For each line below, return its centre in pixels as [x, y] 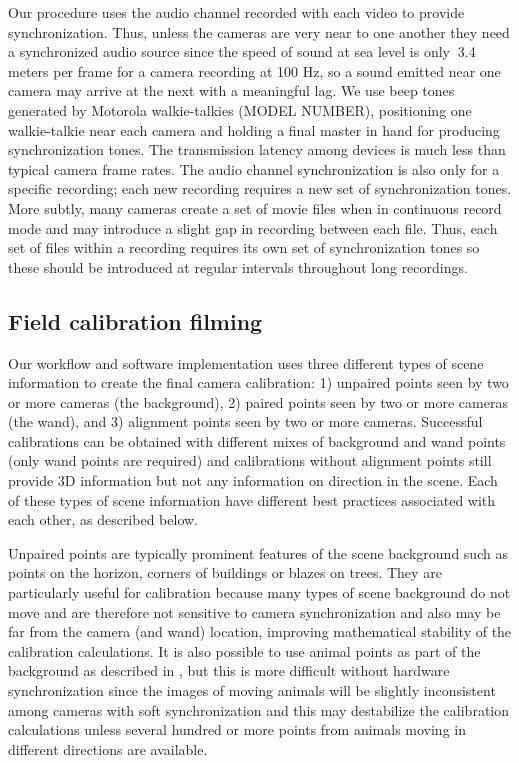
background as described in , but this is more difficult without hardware [229, 670]
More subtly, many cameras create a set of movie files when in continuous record [255, 207]
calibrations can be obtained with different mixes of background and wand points [257, 440]
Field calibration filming [135, 320]
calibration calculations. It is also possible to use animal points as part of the [244, 650]
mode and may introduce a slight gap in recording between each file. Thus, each [253, 227]
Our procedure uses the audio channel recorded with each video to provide [236, 12]
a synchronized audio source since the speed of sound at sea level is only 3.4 [242, 51]
